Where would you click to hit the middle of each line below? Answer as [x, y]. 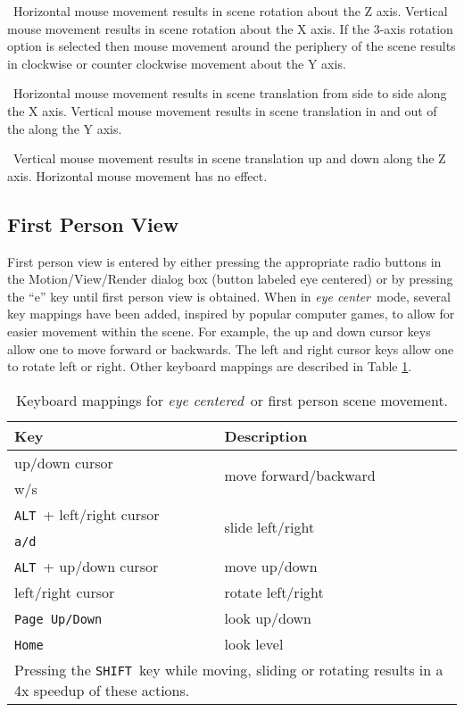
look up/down [268, 617]
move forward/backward [300, 476]
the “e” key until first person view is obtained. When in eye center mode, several [229, 296]
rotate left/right [274, 592]
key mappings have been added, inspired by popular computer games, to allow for [231, 314]
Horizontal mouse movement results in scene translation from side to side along [230, 93]
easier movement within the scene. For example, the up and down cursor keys [219, 331]
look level [254, 643]
